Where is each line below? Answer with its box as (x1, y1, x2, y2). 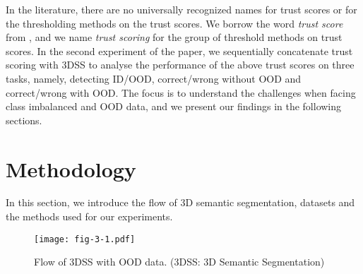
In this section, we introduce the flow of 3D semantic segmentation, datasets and (6, 195, 355, 210)
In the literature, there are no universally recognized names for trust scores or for (6, 2, 357, 16)
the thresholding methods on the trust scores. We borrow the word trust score (6, 16, 343, 30)
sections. (6, 112, 42, 127)
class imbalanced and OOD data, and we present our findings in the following (6, 99, 342, 114)
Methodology (6, 154, 136, 183)
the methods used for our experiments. (6, 209, 173, 224)
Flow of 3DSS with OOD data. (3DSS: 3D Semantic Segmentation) (34, 254, 325, 269)
